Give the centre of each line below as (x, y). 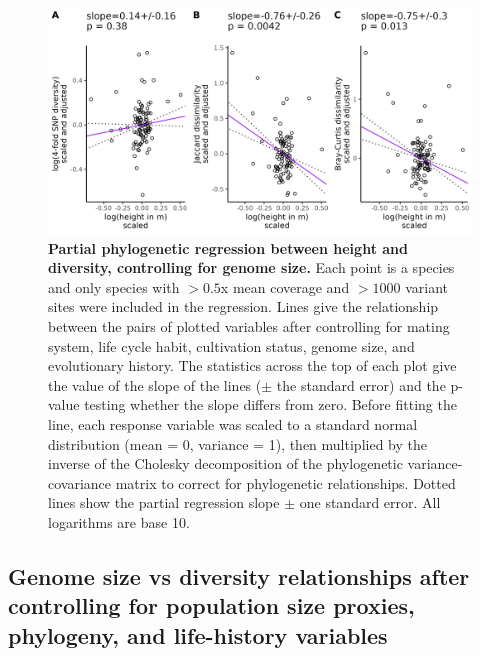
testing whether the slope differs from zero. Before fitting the (270, 404)
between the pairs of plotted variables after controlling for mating (249, 326)
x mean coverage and (285, 286)
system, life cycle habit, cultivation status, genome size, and (231, 345)
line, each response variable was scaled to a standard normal (233, 424)
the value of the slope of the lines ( (155, 384)
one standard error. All (370, 502)
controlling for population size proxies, (211, 605)
